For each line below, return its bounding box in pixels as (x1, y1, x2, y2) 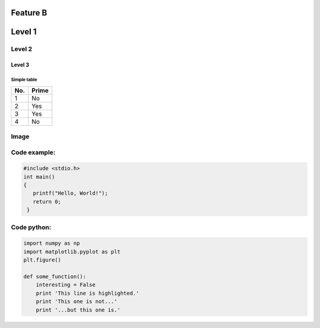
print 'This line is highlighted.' (36, 289, 139, 297)
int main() (23, 173, 55, 180)
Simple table (11, 77, 37, 82)
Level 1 (11, 27, 37, 37)
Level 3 (11, 61, 30, 68)
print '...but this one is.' (36, 306, 121, 313)
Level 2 (11, 45, 33, 53)
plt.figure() (23, 257, 62, 263)
